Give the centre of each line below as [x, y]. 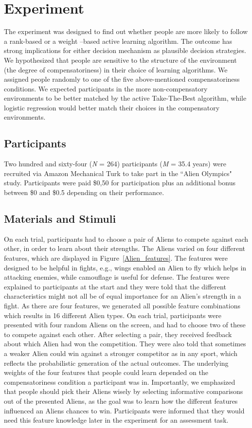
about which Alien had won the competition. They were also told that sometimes [125, 344]
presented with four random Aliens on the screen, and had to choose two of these [125, 325]
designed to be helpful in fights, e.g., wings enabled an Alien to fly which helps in [125, 267]
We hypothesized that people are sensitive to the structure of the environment [120, 60]
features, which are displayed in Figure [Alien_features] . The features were [116, 258]
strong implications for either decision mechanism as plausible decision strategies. [125, 50]
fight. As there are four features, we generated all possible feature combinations [122, 305]
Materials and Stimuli [60, 219]
